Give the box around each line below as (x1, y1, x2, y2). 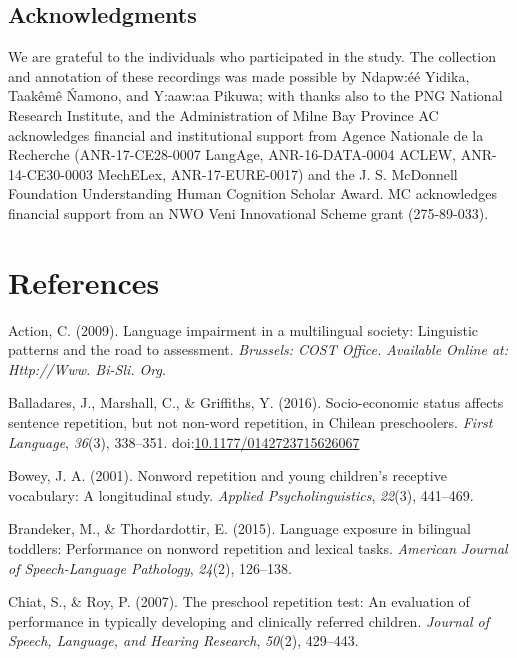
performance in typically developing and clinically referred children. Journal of (8, 610, 489, 631)
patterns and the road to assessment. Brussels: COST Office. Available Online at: (8, 339, 509, 360)
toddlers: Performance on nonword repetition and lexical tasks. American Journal (8, 538, 508, 559)
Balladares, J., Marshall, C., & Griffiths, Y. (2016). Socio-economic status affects (8, 392, 504, 413)
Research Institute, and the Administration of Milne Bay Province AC (8, 104, 439, 125)
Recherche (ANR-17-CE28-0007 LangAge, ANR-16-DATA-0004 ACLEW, (8, 144, 456, 165)
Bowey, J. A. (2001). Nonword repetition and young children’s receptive (8, 465, 447, 486)
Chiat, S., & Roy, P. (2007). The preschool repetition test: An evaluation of (8, 591, 470, 612)
